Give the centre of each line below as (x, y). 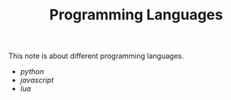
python (32, 72)
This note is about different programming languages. (96, 56)
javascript (37, 80)
